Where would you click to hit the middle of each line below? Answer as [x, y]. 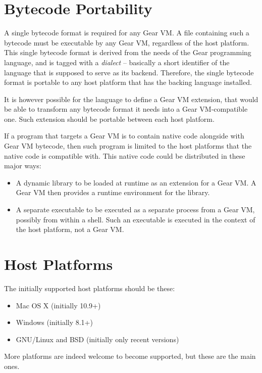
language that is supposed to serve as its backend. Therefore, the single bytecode [129, 72]
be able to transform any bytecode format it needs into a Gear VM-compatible [126, 109]
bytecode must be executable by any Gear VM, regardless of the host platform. [127, 42]
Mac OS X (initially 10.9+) [58, 305]
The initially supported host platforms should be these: [90, 288]
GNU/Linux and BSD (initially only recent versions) [97, 339]
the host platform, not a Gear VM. [70, 229]
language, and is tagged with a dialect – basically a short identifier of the [117, 62]
